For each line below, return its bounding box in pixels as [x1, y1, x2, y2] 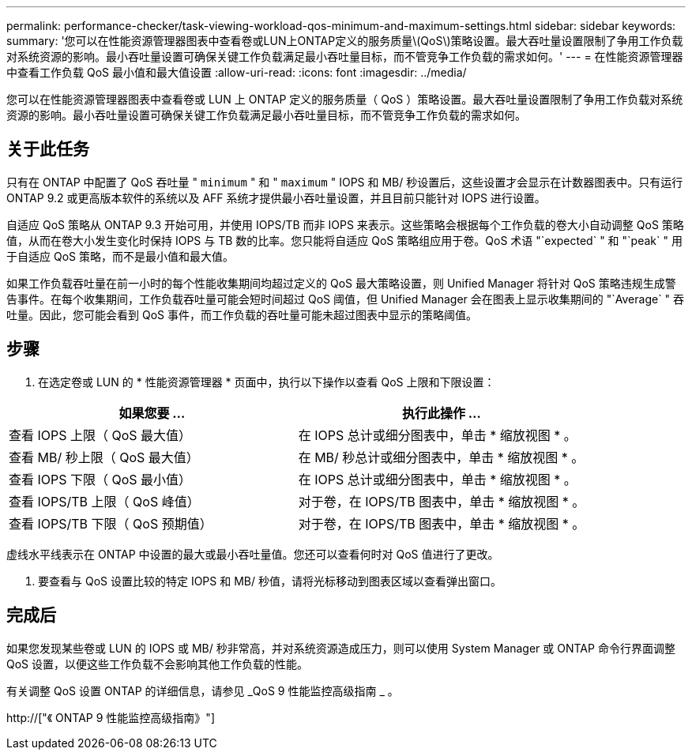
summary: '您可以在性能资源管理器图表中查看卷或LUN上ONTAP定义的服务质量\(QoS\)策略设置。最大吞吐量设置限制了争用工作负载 [6, 34, 683, 47]
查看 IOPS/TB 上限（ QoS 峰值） [9, 493, 200, 510]
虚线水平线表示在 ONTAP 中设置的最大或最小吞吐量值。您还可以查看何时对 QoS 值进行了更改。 [6, 547, 499, 561]
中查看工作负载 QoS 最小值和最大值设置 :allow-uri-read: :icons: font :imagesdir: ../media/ [6, 66, 467, 79]
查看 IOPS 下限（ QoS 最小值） [9, 471, 192, 487]
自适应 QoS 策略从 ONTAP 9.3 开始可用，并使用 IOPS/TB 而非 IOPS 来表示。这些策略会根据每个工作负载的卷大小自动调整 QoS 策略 [6, 217, 684, 231]
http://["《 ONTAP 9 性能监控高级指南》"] [6, 710, 215, 724]
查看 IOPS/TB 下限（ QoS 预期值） [9, 515, 212, 532]
